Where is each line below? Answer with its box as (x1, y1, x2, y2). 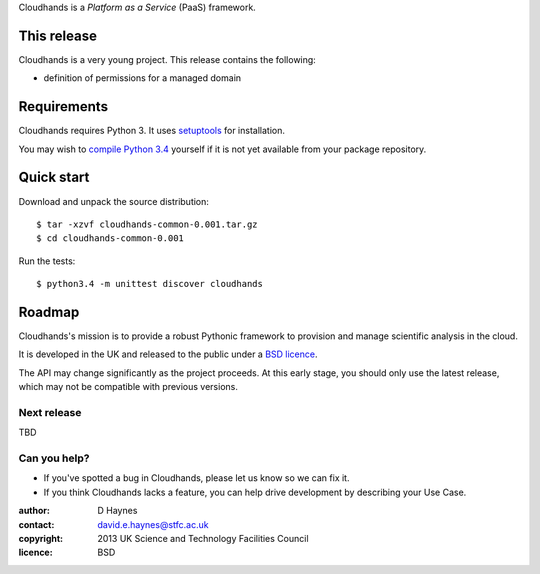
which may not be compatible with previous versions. (18, 381, 239, 393)
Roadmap (18, 303, 80, 320)
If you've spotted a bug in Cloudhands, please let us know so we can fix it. (43, 472, 350, 484)
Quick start (18, 169, 90, 186)
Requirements (18, 98, 109, 115)
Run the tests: (18, 255, 76, 267)
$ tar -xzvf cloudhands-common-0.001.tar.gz (36, 218, 259, 230)
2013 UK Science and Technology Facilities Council (97, 532, 309, 544)
